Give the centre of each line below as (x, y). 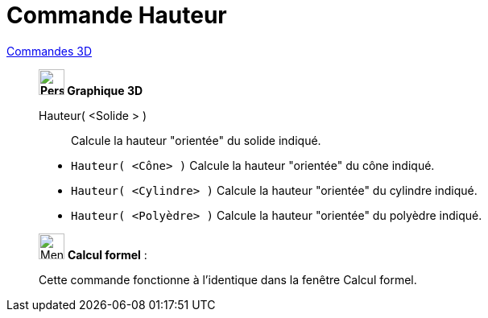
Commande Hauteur (117, 15)
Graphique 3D (105, 90)
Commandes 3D (50, 51)
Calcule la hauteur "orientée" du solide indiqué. (196, 140)
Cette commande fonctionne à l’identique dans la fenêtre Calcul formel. (228, 279)
